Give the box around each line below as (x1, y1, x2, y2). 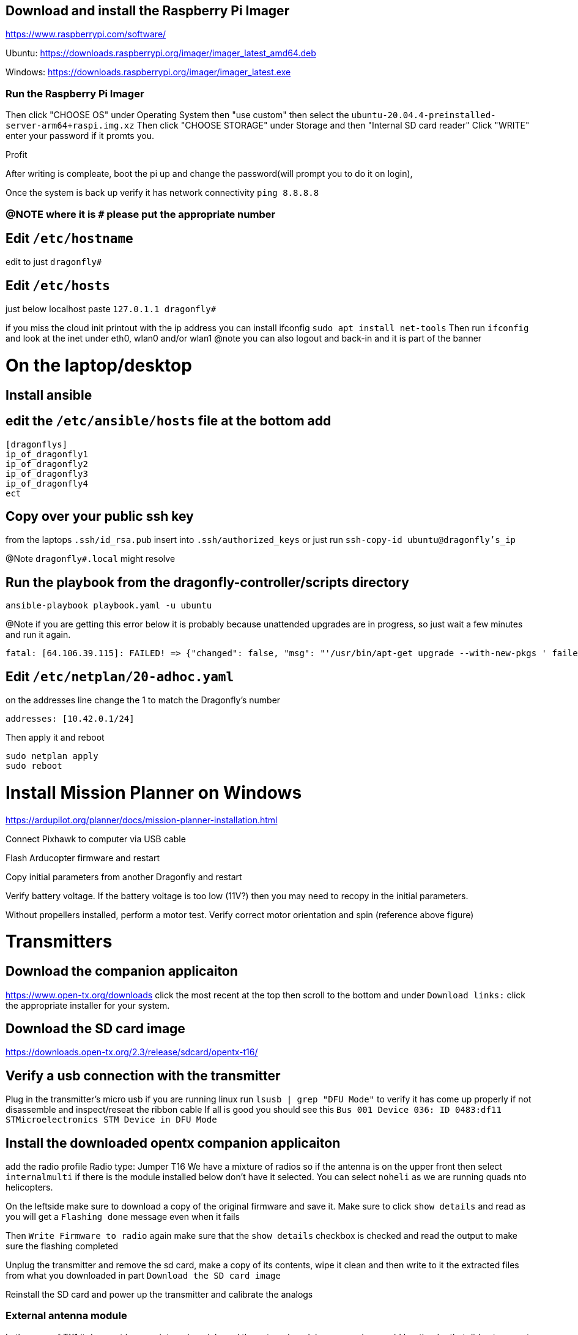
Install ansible (6, 387, 92, 403)
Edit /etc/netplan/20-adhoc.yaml (6, 668, 234, 684)
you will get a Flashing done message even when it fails (6, 1211, 240, 1222)
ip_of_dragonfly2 (6, 458, 88, 469)
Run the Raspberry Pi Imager (6, 87, 144, 100)
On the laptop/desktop (6, 354, 192, 376)
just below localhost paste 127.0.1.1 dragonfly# (6, 304, 217, 315)
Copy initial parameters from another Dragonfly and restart (6, 871, 242, 882)
